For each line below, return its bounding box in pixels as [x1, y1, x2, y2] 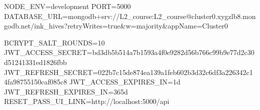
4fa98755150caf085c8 [4, 76, 67, 87]
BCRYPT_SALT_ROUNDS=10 [4, 37, 105, 47]
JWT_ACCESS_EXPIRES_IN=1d [69, 76, 180, 87]
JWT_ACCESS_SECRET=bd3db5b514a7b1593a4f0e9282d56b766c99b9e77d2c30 [4, 47, 254, 57]
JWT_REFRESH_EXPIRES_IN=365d [4, 86, 128, 96]
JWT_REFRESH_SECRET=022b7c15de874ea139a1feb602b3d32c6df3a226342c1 [4, 66, 253, 77]
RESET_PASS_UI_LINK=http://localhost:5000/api [4, 96, 169, 106]
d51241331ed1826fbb [4, 56, 67, 67]
